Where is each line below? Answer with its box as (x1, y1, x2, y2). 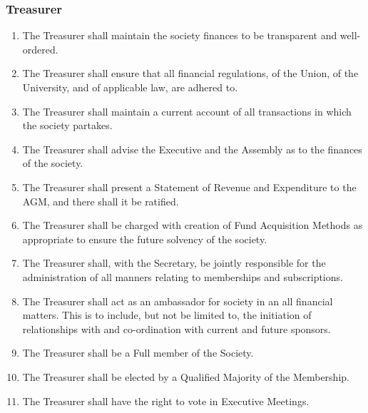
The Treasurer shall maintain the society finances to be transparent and (22, 28, 337, 43)
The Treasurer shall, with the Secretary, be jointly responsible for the (22, 255, 326, 270)
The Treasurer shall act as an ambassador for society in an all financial (22, 293, 333, 308)
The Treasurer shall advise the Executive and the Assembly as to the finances (22, 141, 362, 156)
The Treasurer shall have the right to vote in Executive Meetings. (22, 393, 310, 408)
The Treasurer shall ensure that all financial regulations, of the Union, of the (22, 66, 359, 81)
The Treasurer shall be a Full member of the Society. (22, 345, 254, 360)
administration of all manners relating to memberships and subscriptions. (22, 269, 343, 284)
